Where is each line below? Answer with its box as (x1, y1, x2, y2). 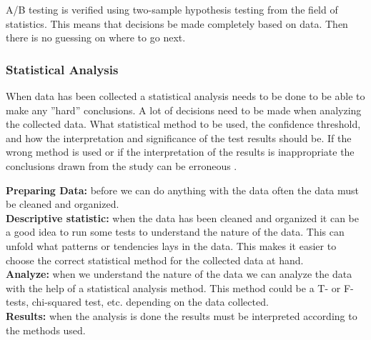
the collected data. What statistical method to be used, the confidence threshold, (6, 116, 361, 131)
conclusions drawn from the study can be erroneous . (6, 158, 237, 173)
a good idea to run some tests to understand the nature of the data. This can (6, 224, 345, 239)
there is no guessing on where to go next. (6, 30, 186, 45)
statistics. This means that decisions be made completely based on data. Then (6, 16, 348, 31)
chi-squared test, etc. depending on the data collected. (31, 294, 269, 309)
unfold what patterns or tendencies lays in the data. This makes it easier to (6, 238, 337, 253)
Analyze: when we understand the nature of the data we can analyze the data (6, 266, 352, 281)
